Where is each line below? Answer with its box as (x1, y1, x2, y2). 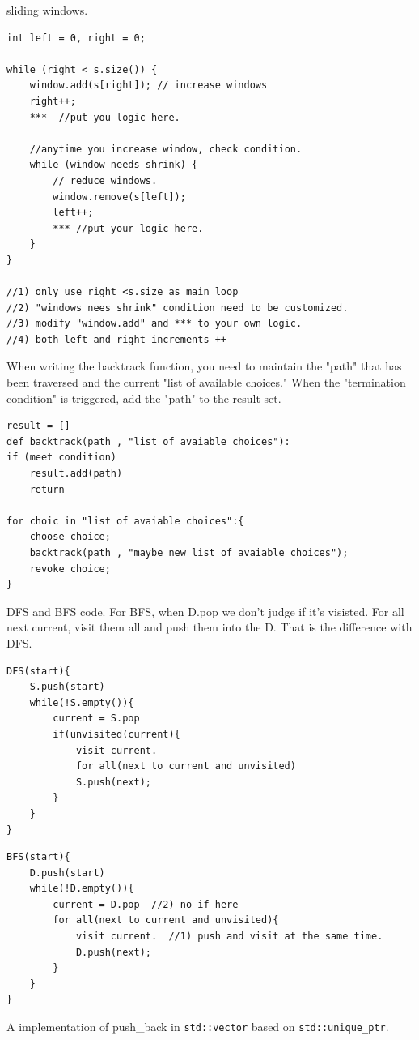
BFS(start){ (6, 851, 70, 863)
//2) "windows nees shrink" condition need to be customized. (6, 302, 349, 314)
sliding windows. (6, 2, 88, 18)
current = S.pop (53, 713, 140, 725)
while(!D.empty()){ (29, 883, 134, 895)
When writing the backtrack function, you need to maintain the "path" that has (6, 357, 402, 374)
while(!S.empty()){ (29, 696, 134, 708)
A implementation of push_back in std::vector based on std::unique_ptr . (6, 1018, 389, 1035)
